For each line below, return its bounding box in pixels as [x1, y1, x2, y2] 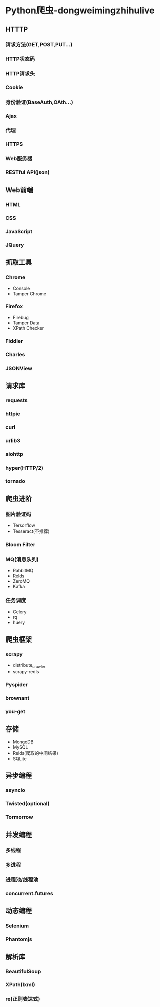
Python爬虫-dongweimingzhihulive [5, 5, 155, 16]
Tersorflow [12, 522, 35, 528]
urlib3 [5, 437, 20, 444]
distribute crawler [12, 662, 46, 669]
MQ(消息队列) [5, 556, 39, 563]
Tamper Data [12, 320, 40, 326]
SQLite [12, 755, 27, 762]
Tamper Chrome [12, 290, 47, 297]
